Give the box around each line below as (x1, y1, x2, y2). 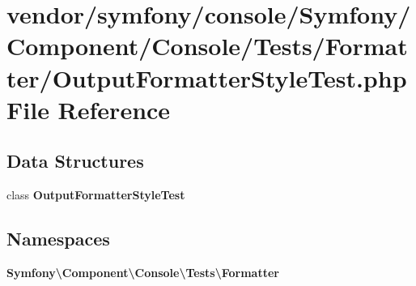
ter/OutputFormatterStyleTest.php (6, 61, 407, 94)
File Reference (6, 92, 171, 126)
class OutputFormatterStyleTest (6, 186, 185, 203)
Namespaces (6, 226, 110, 251)
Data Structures (6, 148, 144, 173)
